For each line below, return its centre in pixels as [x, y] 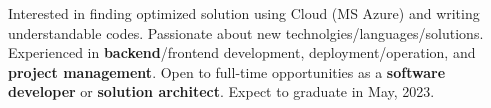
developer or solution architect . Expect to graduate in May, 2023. [221, 91]
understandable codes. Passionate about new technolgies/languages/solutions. [246, 32]
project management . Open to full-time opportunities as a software [227, 71]
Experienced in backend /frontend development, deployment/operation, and [242, 52]
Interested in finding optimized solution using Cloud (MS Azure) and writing [244, 13]
